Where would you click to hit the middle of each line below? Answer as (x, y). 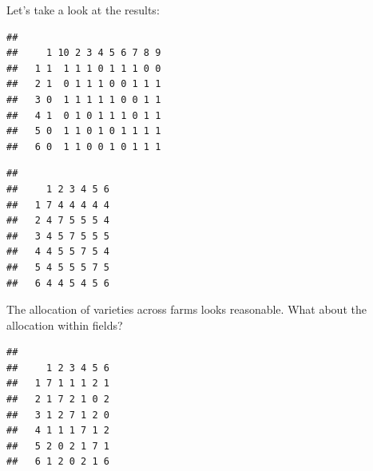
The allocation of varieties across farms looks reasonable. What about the (186, 309)
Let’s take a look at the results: (83, 10)
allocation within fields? (65, 325)
